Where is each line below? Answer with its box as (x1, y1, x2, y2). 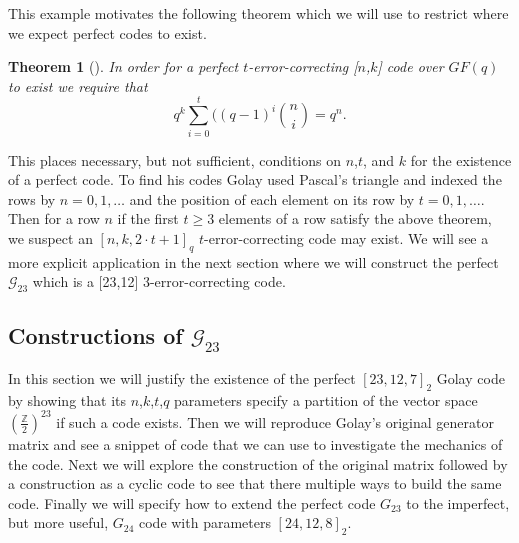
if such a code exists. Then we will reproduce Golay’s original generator (56, 411, 494, 432)
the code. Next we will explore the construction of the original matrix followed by (8, 453, 508, 474)
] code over (377, 56, 444, 77)
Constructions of (8, 320, 183, 351)
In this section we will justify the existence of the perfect (8, 368, 356, 389)
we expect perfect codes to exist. (8, 22, 207, 43)
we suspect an (8, 227, 93, 248)
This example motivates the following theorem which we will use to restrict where (8, 3, 509, 23)
